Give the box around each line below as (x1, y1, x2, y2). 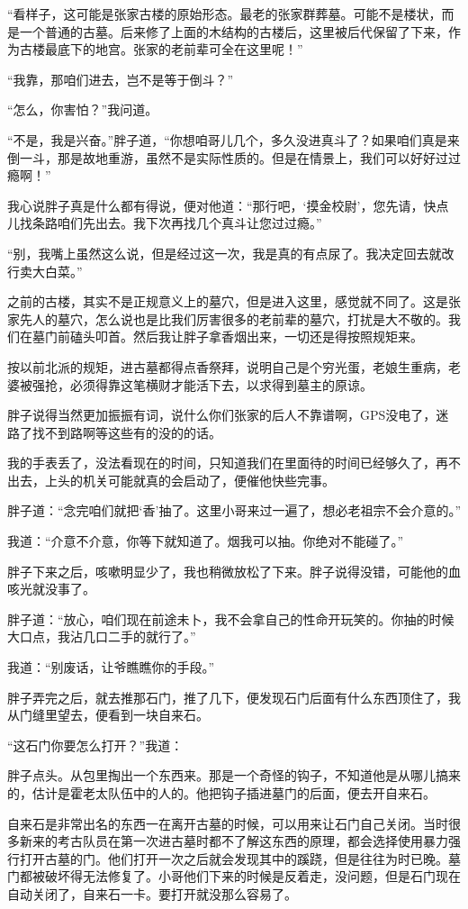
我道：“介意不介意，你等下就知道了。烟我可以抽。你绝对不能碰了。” (7, 532, 404, 550)
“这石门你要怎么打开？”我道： (7, 735, 184, 754)
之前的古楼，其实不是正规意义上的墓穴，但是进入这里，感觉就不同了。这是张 (7, 292, 461, 311)
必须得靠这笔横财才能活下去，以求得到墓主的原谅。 (69, 375, 373, 394)
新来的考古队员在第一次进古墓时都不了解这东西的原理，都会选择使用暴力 (19, 832, 448, 850)
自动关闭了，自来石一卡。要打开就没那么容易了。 (7, 884, 297, 903)
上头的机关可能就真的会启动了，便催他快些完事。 (44, 470, 335, 489)
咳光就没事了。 (7, 579, 95, 598)
